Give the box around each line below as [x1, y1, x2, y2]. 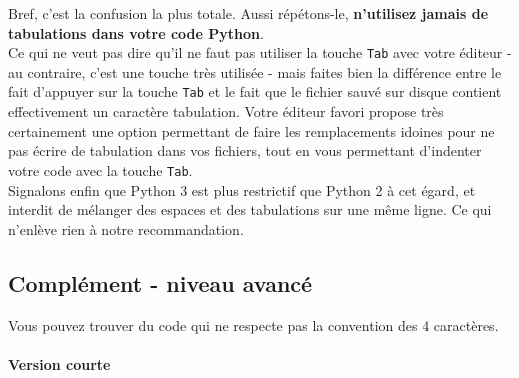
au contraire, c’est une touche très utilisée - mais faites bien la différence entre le [8, 61, 502, 82]
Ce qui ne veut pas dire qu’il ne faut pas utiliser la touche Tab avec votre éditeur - [8, 42, 512, 63]
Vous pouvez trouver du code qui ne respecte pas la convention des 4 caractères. [8, 314, 499, 335]
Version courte [8, 353, 111, 374]
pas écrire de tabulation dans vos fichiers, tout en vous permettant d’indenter [8, 140, 482, 161]
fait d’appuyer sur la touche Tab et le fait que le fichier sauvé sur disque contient [8, 81, 502, 102]
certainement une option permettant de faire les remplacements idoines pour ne [8, 120, 495, 141]
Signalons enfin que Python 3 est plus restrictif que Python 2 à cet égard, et [8, 179, 476, 200]
